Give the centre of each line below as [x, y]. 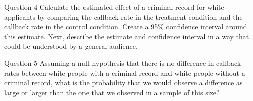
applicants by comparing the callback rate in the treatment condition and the [123, 16]
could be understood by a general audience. [71, 46]
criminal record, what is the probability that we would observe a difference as [123, 83]
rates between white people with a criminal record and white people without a [125, 73]
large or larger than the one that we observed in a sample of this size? [112, 92]
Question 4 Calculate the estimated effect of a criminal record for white [114, 7]
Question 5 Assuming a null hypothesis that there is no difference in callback [123, 63]
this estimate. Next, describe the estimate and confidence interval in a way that [127, 36]
